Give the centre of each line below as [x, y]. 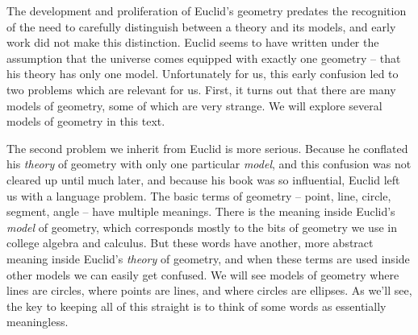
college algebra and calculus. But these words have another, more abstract [190, 243]
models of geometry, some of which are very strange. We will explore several [194, 105]
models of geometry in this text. [86, 121]
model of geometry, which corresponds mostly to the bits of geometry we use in [202, 227]
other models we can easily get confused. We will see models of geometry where [203, 274]
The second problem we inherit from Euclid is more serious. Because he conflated [207, 148]
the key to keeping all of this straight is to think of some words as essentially [196, 306]
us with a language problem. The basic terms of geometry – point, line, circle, [199, 195]
